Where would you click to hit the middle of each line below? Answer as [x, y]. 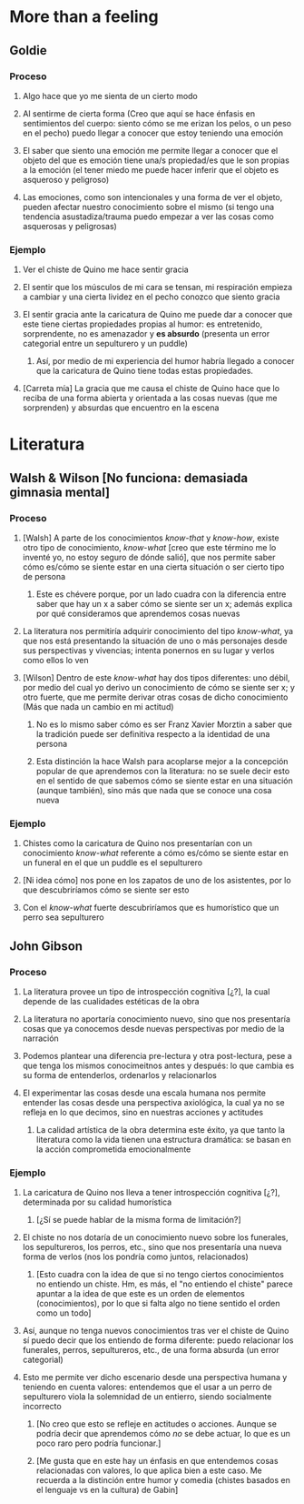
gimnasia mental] [60, 492]
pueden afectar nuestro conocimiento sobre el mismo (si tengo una [148, 207]
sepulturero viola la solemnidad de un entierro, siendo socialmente [147, 1397]
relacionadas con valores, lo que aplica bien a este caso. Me [149, 1470]
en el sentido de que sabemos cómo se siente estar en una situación [164, 781]
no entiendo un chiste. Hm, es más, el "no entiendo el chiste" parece [164, 1284]
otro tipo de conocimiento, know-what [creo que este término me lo [149, 548]
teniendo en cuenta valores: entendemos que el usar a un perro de [147, 1387]
